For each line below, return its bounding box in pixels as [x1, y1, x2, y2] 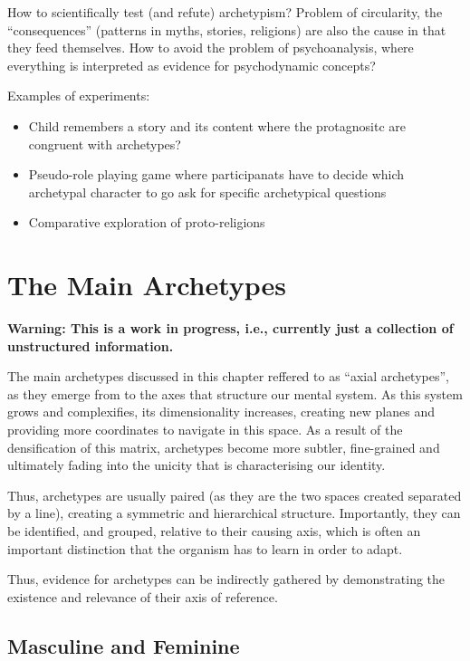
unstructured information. [7, 336, 174, 355]
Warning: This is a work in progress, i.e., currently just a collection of [7, 319, 454, 338]
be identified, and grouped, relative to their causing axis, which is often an [7, 522, 421, 540]
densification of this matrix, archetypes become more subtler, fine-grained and [7, 437, 440, 456]
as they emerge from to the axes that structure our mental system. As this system [7, 384, 463, 403]
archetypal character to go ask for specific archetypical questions [28, 182, 387, 201]
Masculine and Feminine [7, 631, 240, 659]
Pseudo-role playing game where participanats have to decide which [28, 165, 405, 184]
